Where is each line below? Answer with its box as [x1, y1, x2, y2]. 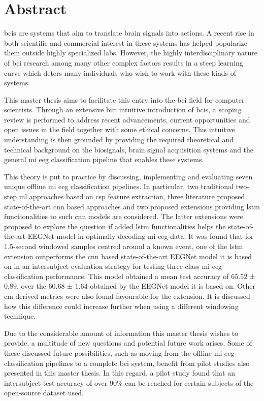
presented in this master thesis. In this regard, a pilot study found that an [4, 367, 235, 378]
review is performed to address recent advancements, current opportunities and [4, 114, 250, 125]
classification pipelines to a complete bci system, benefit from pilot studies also [4, 357, 250, 368]
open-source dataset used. [4, 387, 84, 398]
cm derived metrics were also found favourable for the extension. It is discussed [4, 290, 250, 301]
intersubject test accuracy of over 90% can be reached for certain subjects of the [4, 377, 254, 388]
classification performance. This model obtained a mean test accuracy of [4, 270, 229, 281]
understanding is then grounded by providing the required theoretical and [4, 134, 234, 145]
